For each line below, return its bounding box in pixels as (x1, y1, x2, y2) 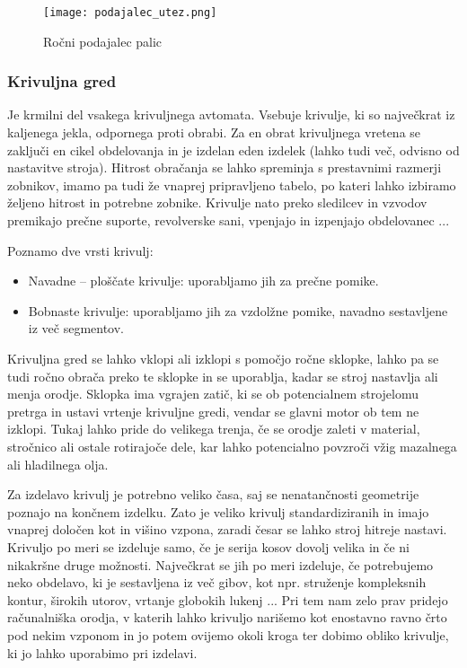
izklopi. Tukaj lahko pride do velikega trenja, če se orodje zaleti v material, (7, 419, 420, 438)
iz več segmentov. (28, 319, 125, 338)
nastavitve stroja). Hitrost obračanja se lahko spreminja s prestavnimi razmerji (7, 158, 442, 177)
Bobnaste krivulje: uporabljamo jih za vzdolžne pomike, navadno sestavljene (28, 301, 448, 320)
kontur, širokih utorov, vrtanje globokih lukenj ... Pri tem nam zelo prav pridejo (7, 590, 448, 609)
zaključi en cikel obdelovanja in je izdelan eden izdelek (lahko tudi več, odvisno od (7, 140, 460, 159)
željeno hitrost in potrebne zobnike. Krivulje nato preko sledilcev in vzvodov (7, 193, 427, 212)
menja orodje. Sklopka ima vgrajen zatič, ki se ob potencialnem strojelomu (7, 384, 419, 403)
